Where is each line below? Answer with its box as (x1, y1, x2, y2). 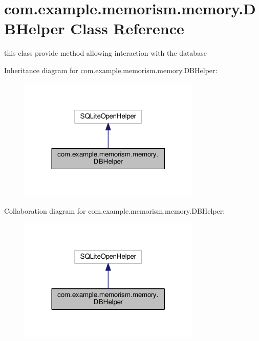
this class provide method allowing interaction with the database (4, 48, 207, 58)
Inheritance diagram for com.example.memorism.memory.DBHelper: (4, 64, 218, 75)
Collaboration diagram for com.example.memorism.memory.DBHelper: (4, 205, 225, 216)
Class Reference (70, 18, 184, 39)
